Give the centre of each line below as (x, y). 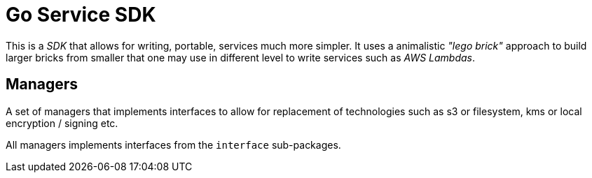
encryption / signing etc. (62, 123)
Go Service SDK (81, 15)
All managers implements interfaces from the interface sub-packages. (173, 144)
